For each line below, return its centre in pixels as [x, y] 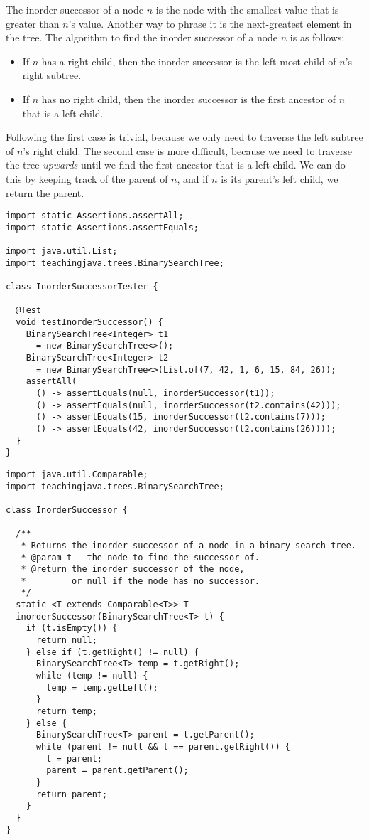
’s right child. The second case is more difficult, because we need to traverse [188, 150]
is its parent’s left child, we [280, 178]
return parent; [72, 794]
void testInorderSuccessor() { [89, 323]
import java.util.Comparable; [77, 474]
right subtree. [52, 75]
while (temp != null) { [92, 676]
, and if [193, 178]
